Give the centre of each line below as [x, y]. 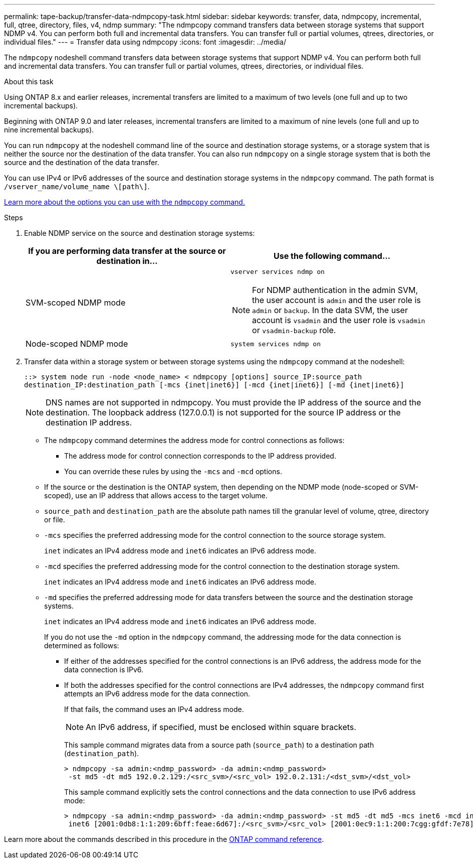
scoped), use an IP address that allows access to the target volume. [156, 495]
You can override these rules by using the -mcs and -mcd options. [173, 471]
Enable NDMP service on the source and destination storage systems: [140, 233]
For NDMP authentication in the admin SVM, [335, 290]
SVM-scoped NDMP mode [76, 302]
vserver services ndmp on [278, 272]
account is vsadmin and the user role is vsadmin [339, 320]
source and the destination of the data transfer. [82, 162]
